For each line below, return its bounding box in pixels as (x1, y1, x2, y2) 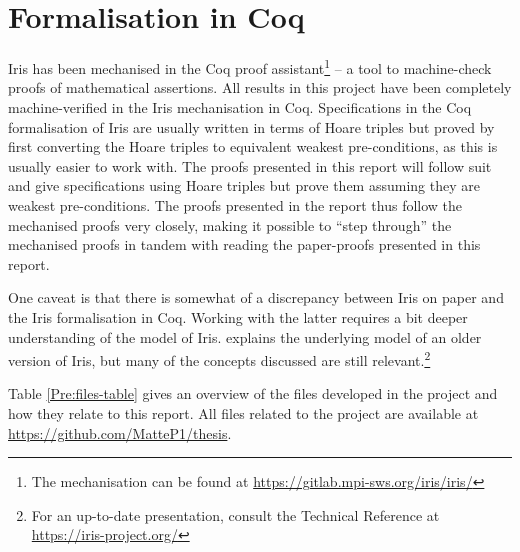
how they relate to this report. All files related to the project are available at (8, 402, 479, 423)
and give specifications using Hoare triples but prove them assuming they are (8, 175, 480, 196)
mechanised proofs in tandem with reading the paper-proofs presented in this (8, 234, 481, 255)
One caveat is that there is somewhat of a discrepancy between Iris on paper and (8, 287, 504, 308)
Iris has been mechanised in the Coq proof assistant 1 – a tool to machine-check (8, 55, 492, 78)
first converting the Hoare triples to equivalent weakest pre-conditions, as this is (8, 136, 498, 157)
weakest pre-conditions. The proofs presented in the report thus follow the (8, 194, 463, 215)
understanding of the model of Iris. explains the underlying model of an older (8, 326, 482, 347)
